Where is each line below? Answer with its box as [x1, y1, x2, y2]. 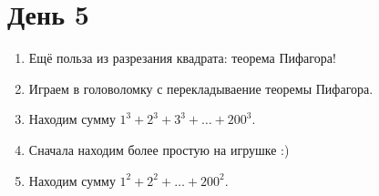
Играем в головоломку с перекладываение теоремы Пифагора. [28, 78, 374, 98]
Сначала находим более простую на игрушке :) [28, 139, 290, 159]
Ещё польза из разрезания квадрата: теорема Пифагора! [28, 48, 336, 67]
